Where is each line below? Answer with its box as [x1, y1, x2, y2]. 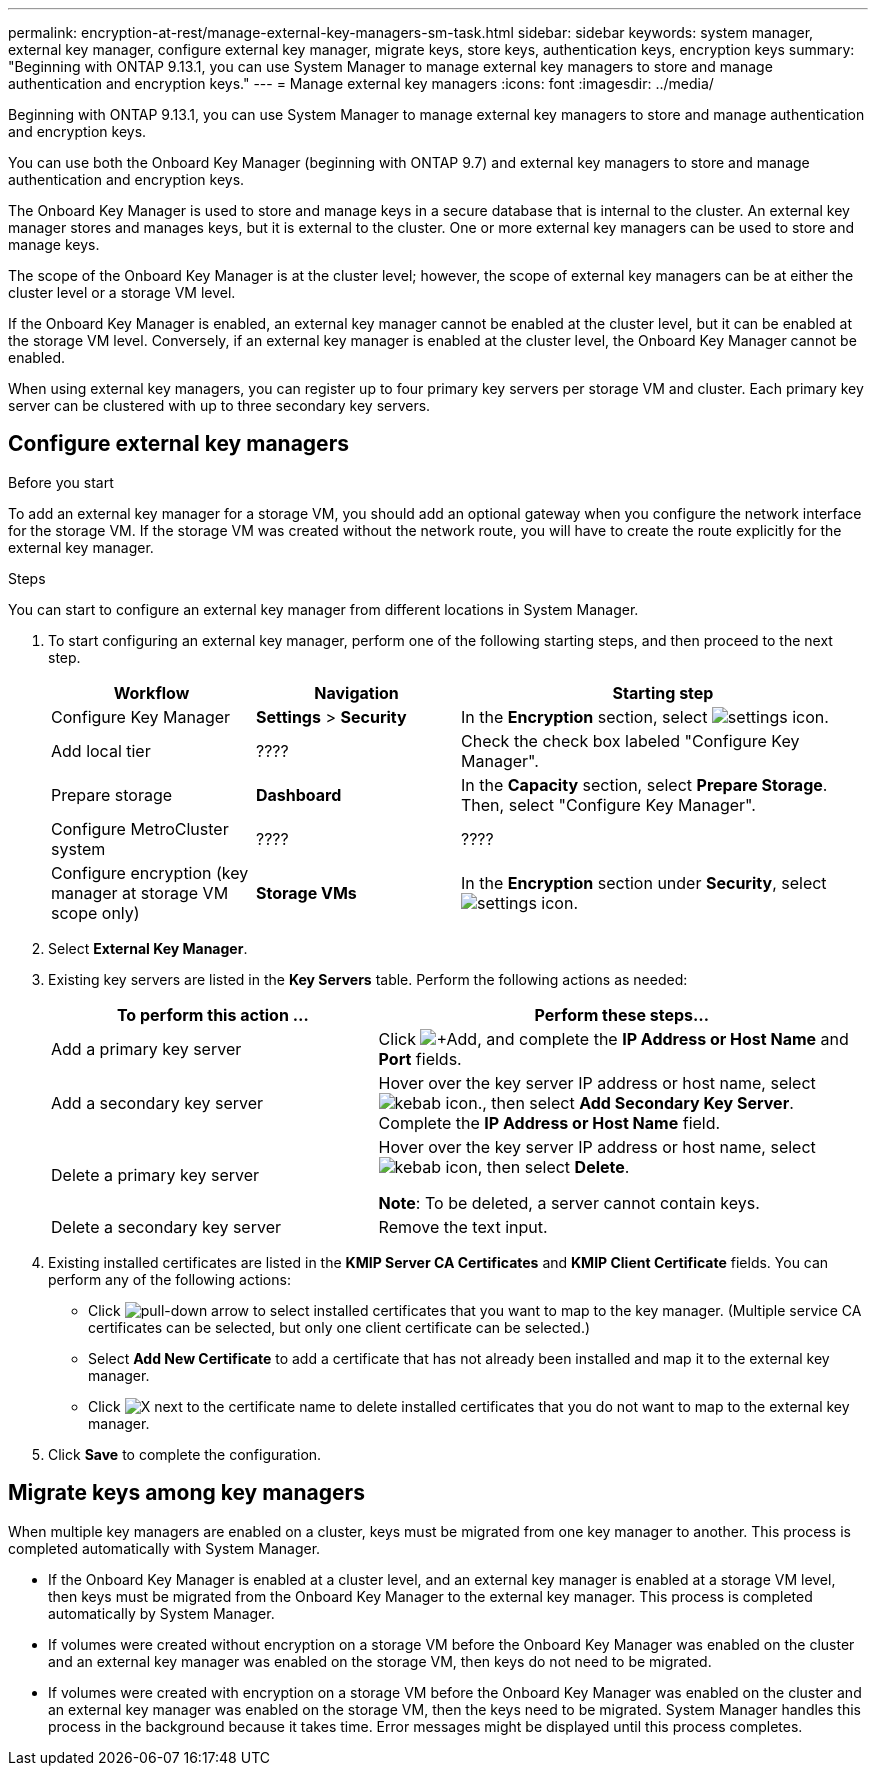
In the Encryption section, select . [461, 706, 829, 727]
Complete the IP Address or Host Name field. [378, 1112, 721, 1133]
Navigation [314, 682, 399, 703]
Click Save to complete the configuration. [48, 1445, 322, 1463]
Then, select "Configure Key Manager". [461, 794, 756, 815]
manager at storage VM [51, 882, 229, 903]
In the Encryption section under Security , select [461, 872, 827, 893]
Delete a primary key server [51, 1164, 260, 1185]
